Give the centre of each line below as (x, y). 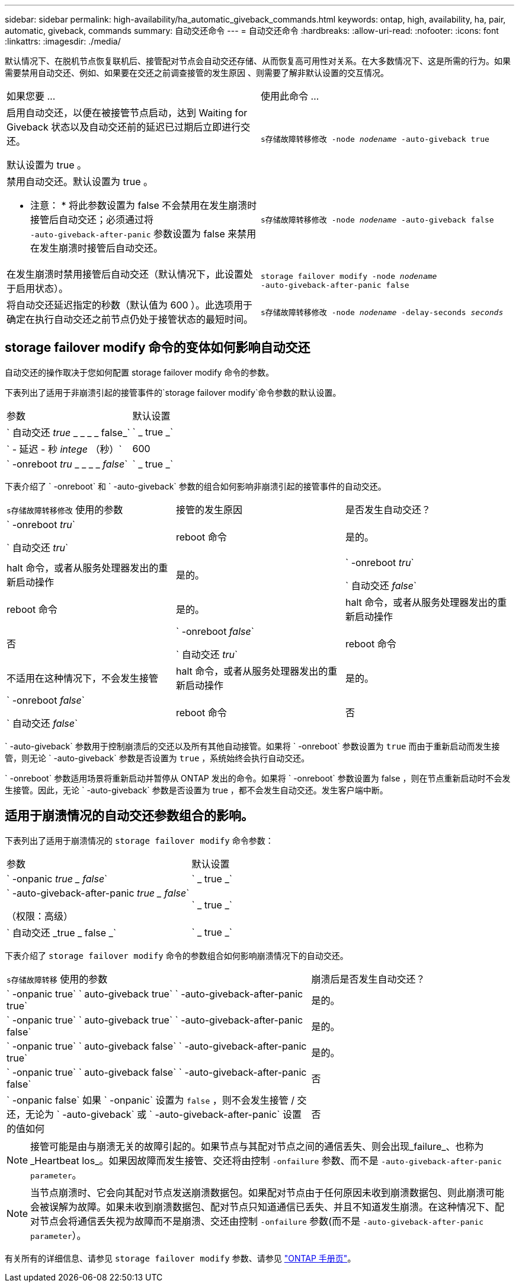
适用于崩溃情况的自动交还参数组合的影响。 (129, 816)
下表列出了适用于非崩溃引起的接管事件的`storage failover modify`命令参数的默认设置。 (173, 392)
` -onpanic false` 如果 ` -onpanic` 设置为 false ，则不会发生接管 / (151, 1100)
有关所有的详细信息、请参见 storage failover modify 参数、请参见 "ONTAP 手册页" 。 (180, 1258)
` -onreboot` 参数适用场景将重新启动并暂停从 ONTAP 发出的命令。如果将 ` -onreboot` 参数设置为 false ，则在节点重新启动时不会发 (258, 778)
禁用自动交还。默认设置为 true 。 (80, 182)
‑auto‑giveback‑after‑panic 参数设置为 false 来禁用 (143, 234)
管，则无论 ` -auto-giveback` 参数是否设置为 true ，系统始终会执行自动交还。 (157, 758)
